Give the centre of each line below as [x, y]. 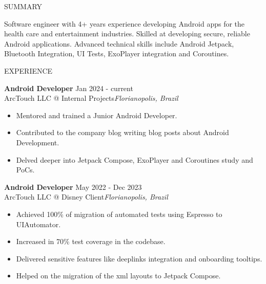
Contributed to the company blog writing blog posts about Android [122, 132]
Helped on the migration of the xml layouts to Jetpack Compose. [118, 276]
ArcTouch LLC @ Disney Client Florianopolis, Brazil [86, 197]
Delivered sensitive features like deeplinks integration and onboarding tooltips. [139, 258]
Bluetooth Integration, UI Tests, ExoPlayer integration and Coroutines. [117, 53]
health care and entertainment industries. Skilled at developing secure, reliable [127, 34]
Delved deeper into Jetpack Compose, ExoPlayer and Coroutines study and [135, 159]
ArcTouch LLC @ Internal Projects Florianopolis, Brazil [91, 98]
